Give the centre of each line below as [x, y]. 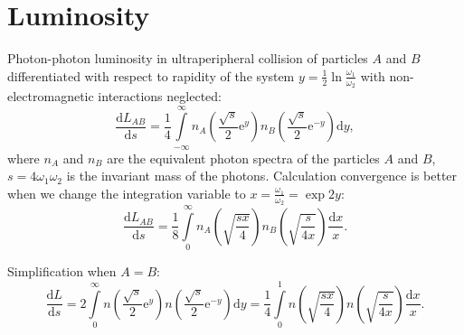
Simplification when [62, 271]
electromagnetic [51, 95]
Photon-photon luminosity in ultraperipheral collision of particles [188, 58]
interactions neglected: [160, 95]
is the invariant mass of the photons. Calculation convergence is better [262, 176]
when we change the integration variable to [127, 193]
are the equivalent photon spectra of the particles [243, 158]
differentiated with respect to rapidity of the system [151, 75]
